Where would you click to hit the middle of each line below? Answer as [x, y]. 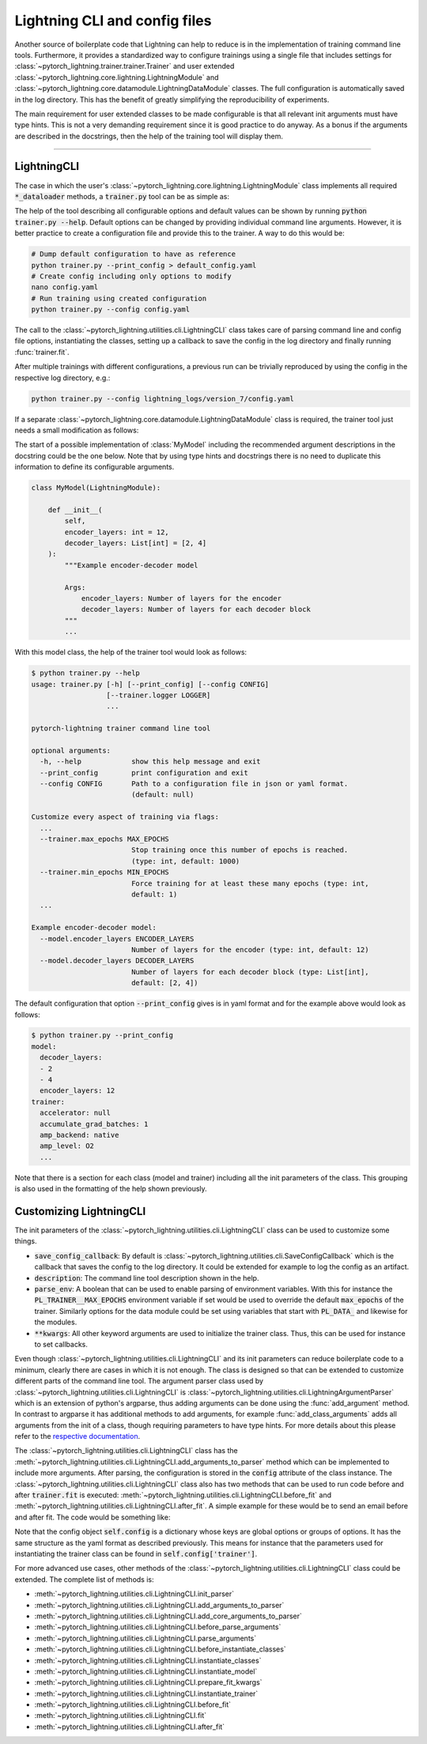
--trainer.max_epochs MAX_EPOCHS [104, 839]
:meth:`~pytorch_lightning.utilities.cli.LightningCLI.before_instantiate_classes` [160, 1649]
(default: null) [162, 795]
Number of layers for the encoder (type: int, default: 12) [250, 949]
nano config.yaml [65, 287]
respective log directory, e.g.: [62, 377]
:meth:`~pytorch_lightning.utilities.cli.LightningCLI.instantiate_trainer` [146, 1693]
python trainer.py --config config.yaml [110, 310]
